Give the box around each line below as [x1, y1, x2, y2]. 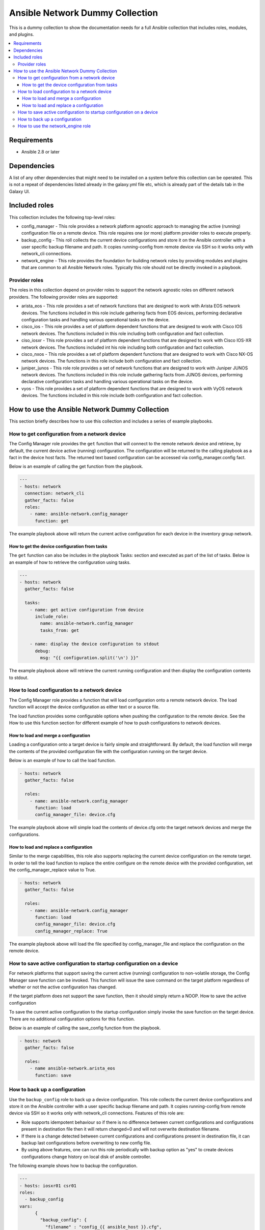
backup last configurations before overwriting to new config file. [21, 1139, 152, 1146]
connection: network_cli [25, 491, 84, 496]
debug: [35, 648, 51, 654]
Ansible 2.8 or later [21, 149, 60, 154]
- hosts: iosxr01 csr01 [19, 1183, 77, 1188]
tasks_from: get [40, 627, 79, 633]
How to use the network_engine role [18, 123, 91, 129]
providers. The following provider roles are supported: [9, 294, 119, 300]
